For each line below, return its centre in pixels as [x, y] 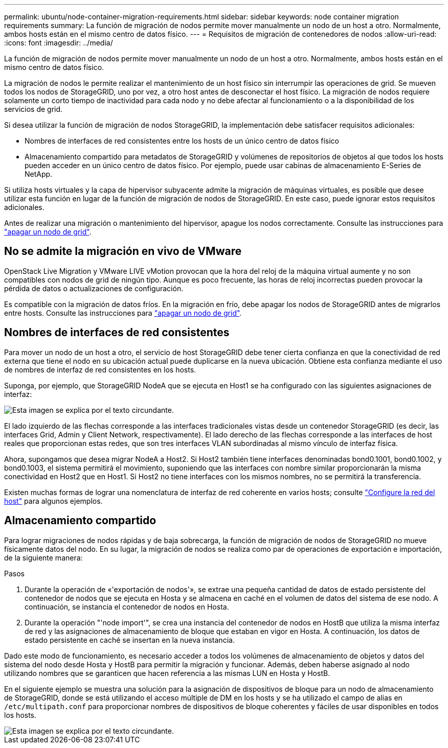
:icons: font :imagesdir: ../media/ [59, 43]
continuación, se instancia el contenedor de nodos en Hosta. [127, 606]
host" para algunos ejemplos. [53, 501]
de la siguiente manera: [43, 557]
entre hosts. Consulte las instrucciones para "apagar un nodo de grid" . [123, 313]
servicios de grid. [33, 109]
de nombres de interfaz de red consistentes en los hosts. [100, 369]
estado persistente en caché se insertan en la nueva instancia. [130, 640]
